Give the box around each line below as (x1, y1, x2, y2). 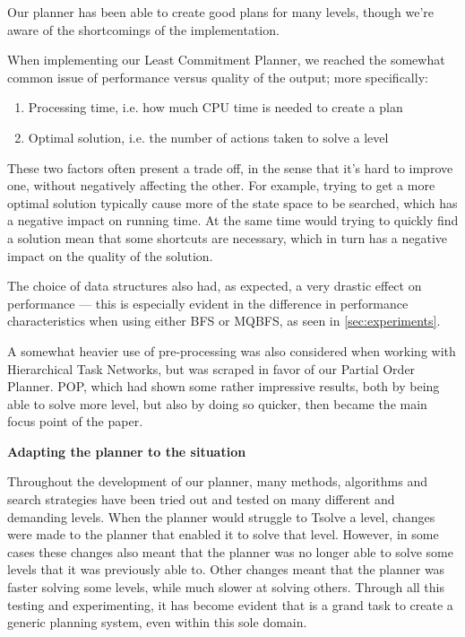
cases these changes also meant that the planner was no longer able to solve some (7, 542, 453, 561)
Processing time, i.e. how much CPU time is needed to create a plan (28, 98, 403, 117)
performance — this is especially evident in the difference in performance (7, 293, 409, 312)
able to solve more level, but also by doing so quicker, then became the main (7, 394, 427, 413)
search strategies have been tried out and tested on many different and (7, 490, 395, 509)
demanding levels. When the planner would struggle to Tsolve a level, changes (7, 507, 435, 526)
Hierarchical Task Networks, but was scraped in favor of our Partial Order (7, 359, 416, 378)
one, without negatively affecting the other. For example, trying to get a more (7, 176, 435, 195)
